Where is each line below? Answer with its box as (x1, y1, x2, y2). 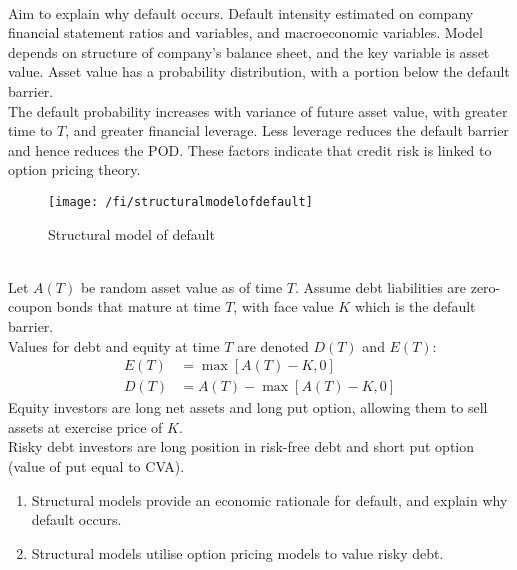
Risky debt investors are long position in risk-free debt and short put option (8, 436, 475, 457)
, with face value (233, 296, 334, 317)
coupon (8, 296, 52, 317)
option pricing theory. (8, 159, 141, 180)
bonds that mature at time (56, 296, 221, 317)
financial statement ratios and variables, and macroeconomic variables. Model (8, 22, 483, 43)
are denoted (237, 335, 309, 356)
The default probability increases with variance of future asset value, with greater (8, 100, 508, 121)
